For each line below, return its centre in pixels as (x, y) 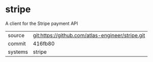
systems (18, 52)
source (16, 35)
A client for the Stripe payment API (42, 23)
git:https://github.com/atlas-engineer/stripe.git (89, 35)
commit (17, 43)
